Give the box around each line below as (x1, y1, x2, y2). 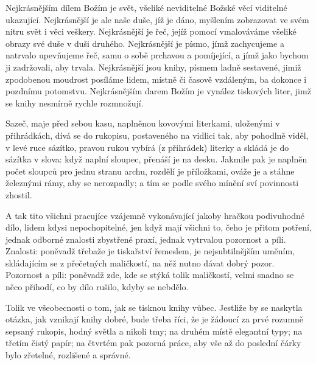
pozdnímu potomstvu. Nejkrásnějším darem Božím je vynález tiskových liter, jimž (5, 85, 311, 97)
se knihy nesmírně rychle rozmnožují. (5, 96, 144, 109)
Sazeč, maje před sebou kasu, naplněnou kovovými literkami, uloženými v (5, 117, 280, 130)
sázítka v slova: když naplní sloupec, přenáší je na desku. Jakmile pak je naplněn (5, 153, 307, 165)
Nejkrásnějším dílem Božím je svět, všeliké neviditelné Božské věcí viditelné (5, 1, 287, 13)
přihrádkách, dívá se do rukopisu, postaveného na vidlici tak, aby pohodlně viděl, (5, 128, 309, 141)
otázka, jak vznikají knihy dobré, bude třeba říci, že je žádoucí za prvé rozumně (5, 313, 304, 325)
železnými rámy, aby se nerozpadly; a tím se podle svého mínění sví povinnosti (5, 176, 299, 189)
